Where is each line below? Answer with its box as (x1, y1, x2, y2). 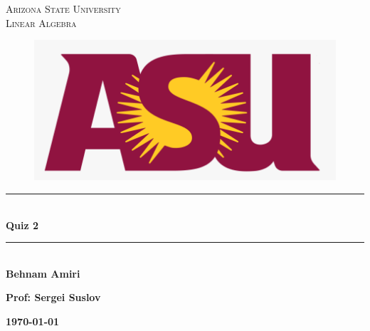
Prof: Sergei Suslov (6, 290, 101, 305)
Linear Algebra (6, 15, 77, 30)
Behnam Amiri (6, 266, 80, 280)
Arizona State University (6, 1, 121, 16)
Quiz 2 (6, 217, 39, 232)
